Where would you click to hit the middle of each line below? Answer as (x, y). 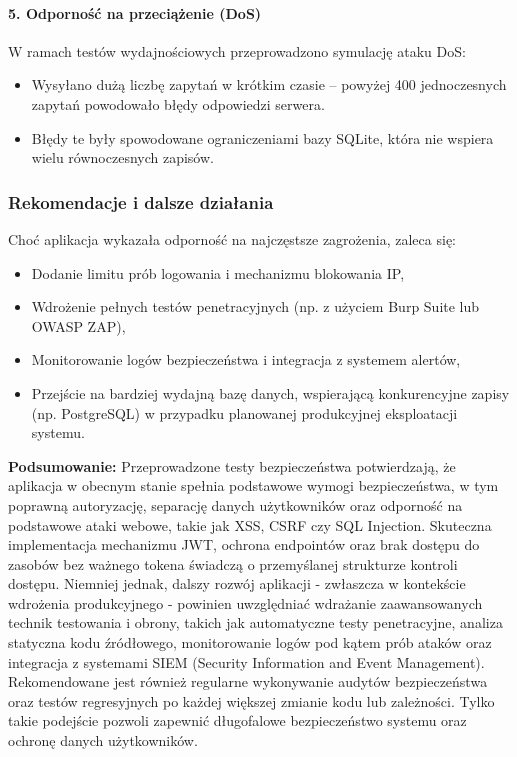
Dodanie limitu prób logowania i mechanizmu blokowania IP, (218, 272)
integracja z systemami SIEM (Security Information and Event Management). (246, 661)
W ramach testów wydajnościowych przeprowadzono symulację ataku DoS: (237, 50)
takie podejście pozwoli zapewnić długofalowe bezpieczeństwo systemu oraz (237, 720)
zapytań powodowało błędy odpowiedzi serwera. (178, 103)
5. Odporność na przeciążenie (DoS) (135, 12)
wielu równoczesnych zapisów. (122, 157)
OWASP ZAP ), (78, 325)
